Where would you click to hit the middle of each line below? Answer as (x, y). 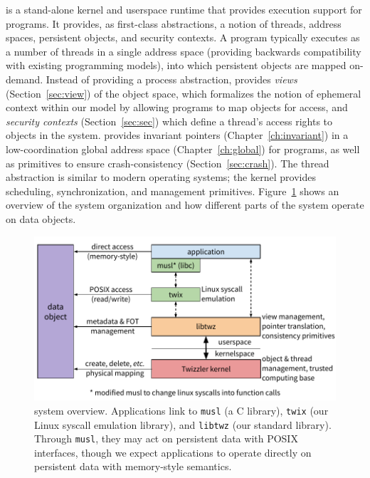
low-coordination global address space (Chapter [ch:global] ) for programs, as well (183, 149)
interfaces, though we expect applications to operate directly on (173, 452)
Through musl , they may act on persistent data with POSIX (166, 438)
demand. (25, 79)
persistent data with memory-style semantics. (133, 466)
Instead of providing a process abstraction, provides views (171, 79)
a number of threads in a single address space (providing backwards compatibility (184, 51)
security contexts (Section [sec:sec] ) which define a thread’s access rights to (169, 121)
